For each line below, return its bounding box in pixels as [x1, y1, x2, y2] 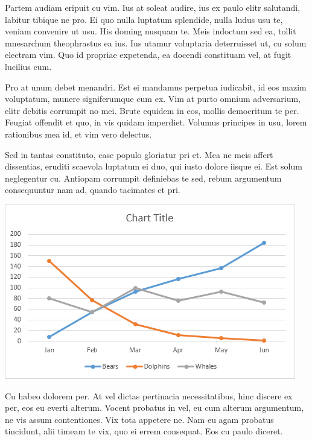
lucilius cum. [5, 60, 52, 72]
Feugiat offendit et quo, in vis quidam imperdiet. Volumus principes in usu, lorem [5, 116, 307, 128]
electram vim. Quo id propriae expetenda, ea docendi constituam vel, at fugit [5, 48, 291, 61]
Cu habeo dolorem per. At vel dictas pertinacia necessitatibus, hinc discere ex [5, 389, 293, 402]
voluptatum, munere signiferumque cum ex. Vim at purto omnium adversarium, [5, 92, 301, 105]
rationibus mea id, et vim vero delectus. [5, 127, 152, 140]
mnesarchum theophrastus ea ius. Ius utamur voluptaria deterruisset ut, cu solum [5, 36, 307, 49]
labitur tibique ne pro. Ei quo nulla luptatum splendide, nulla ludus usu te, [5, 13, 283, 25]
